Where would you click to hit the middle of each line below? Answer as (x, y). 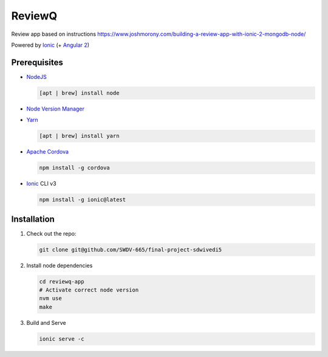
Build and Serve (46, 322)
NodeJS (36, 76)
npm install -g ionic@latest (83, 200)
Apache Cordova (48, 152)
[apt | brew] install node (79, 93)
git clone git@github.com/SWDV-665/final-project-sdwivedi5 (131, 250)
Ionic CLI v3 (42, 184)
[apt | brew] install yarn (79, 136)
